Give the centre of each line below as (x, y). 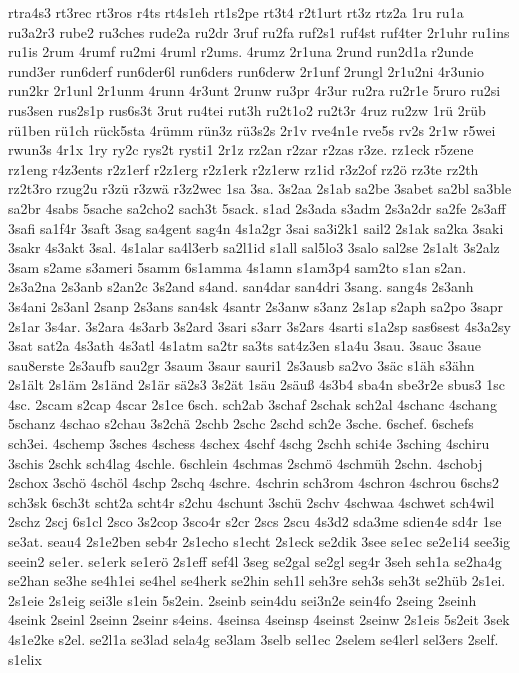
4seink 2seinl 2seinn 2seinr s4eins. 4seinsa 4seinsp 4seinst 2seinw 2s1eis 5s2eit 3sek (259, 619)
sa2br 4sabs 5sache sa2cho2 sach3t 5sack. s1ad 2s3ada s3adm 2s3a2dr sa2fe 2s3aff (257, 207)
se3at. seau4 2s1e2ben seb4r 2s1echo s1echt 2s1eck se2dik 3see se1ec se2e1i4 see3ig (259, 541)
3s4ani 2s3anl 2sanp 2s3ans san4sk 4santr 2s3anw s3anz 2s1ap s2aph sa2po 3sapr (256, 305)
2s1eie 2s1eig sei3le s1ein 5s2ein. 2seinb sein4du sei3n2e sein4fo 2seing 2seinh (242, 599)
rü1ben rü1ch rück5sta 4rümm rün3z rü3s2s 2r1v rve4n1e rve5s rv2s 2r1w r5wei (252, 129)
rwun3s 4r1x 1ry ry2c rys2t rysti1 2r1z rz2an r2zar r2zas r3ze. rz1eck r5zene (241, 149)
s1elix (25, 658)
